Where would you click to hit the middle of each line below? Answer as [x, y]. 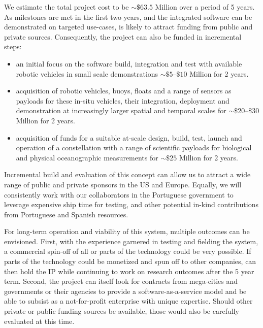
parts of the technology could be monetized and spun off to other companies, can [130, 261]
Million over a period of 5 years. [205, 7]
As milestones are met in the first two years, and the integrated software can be [128, 17]
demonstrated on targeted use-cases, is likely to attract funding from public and [128, 27]
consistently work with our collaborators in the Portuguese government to [119, 194]
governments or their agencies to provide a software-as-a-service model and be [125, 291]
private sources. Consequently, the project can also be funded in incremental [123, 36]
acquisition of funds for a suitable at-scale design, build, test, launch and [129, 137]
